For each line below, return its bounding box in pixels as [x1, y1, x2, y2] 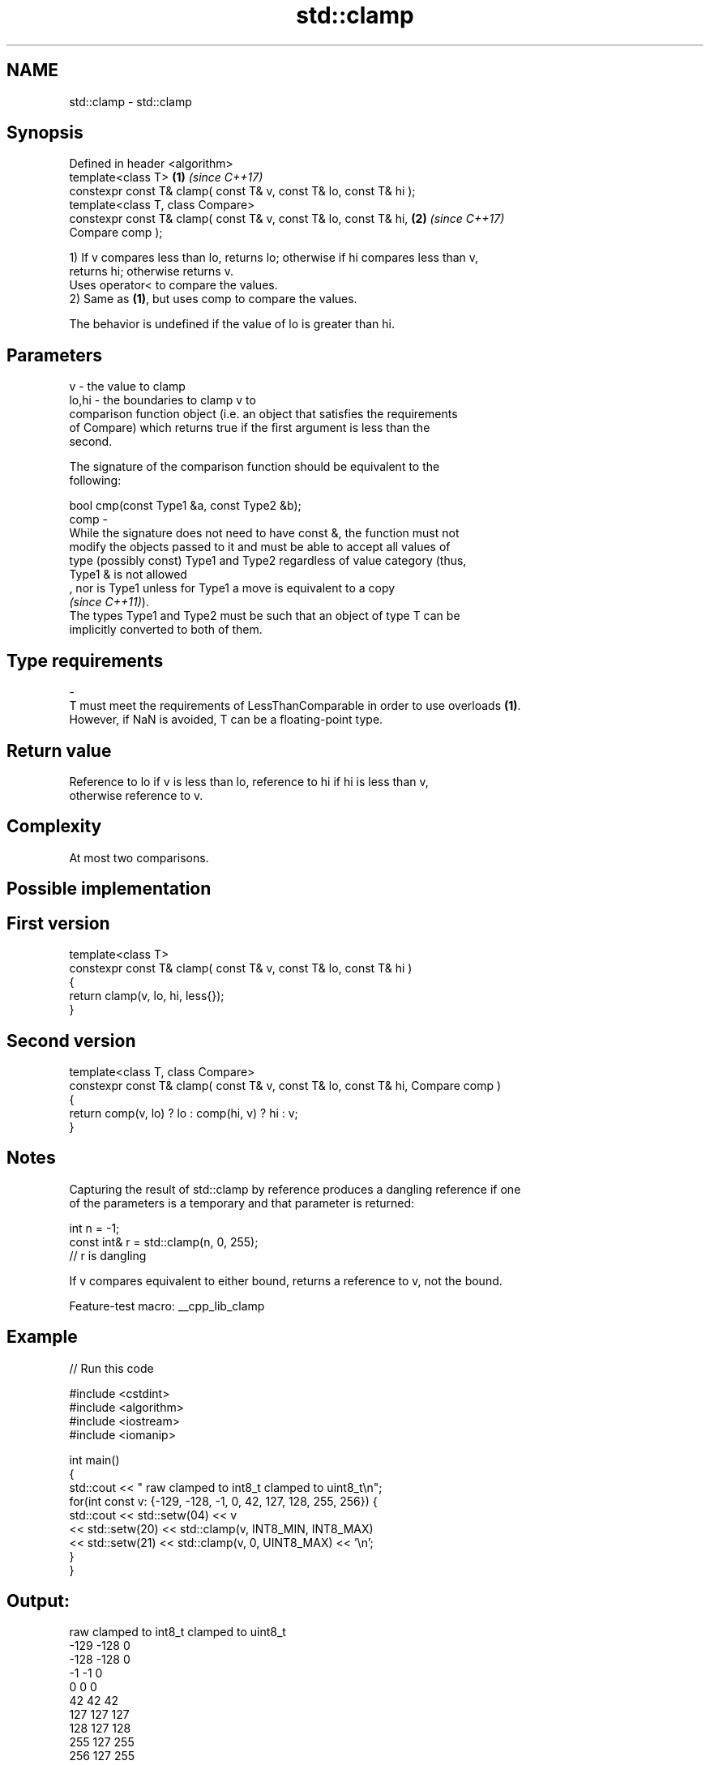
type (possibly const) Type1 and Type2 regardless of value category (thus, [69, 553, 467, 568]
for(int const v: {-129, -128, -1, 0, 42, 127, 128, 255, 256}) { [69, 1494, 378, 1508]
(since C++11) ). [69, 595, 149, 609]
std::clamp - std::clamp [69, 94, 192, 109]
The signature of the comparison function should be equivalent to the [69, 459, 440, 474]
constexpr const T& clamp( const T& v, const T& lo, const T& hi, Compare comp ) [69, 1078, 502, 1092]
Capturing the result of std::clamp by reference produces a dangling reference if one [69, 1182, 521, 1196]
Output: [6, 1591, 70, 1612]
